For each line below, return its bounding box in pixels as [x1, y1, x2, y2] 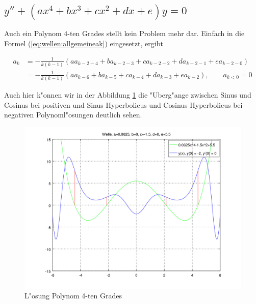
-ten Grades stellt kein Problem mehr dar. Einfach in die [67, 28, 245, 39]
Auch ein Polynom [4, 28, 62, 39]
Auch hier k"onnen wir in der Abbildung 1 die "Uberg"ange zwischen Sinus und [4, 89, 251, 100]
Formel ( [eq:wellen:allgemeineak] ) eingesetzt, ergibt [4, 38, 163, 48]
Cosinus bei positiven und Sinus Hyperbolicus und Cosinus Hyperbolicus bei [4, 99, 243, 110]
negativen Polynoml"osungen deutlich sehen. [4, 109, 142, 120]
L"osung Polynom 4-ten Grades [24, 290, 122, 301]
